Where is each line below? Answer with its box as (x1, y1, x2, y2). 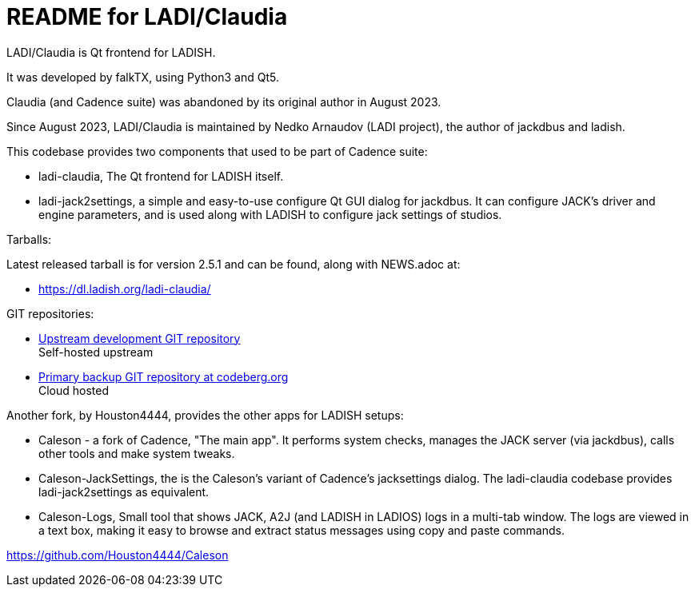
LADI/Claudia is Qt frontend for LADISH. (6, 45, 216, 59)
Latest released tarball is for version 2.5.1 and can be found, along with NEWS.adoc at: (6, 257, 461, 271)
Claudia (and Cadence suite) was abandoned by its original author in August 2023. (6, 94, 441, 109)
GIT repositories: (6, 306, 94, 320)
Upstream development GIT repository (38, 331, 241, 345)
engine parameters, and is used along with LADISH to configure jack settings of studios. (38, 207, 502, 221)
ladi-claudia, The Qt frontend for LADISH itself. (38, 169, 284, 183)
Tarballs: (6, 232, 52, 246)
